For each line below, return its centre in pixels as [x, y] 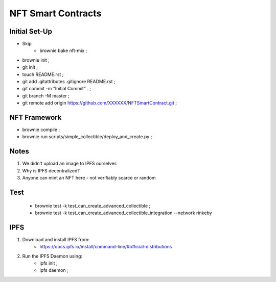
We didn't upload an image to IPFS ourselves [70, 164]
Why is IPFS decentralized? [51, 170]
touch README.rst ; [43, 74]
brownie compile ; [41, 130]
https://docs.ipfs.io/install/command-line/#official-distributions [106, 247]
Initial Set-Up [31, 31]
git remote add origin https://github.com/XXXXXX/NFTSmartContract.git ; [100, 103]
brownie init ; [36, 60]
